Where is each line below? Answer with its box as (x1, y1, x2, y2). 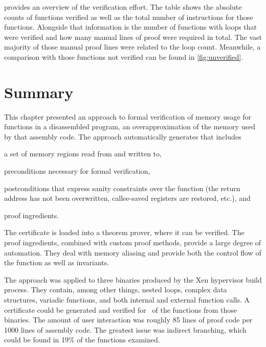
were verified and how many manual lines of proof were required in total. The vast (4, 31, 262, 42)
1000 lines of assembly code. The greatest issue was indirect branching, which (4, 324, 247, 335)
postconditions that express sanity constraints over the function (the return (4, 182, 240, 193)
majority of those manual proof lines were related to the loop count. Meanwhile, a (4, 41, 261, 52)
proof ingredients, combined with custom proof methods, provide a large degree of (4, 237, 261, 248)
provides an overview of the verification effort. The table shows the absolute (4, 2, 242, 12)
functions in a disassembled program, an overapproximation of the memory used (4, 121, 255, 132)
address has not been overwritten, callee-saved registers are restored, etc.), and (4, 193, 251, 203)
